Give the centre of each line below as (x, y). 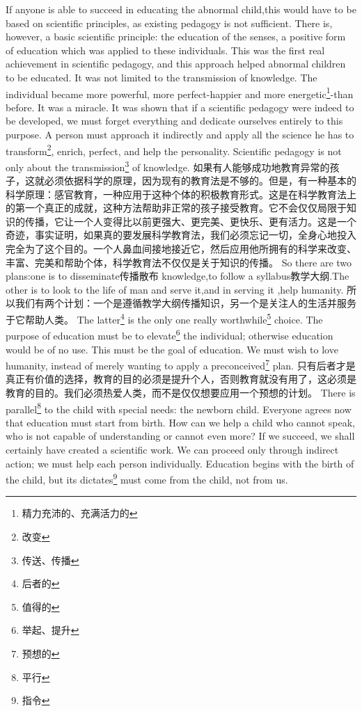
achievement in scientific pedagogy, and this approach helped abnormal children (176, 64)
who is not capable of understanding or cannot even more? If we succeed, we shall (180, 436)
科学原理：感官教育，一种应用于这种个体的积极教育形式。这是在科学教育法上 (181, 194)
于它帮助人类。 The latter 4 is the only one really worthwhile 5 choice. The (164, 318)
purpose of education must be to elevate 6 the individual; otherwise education (170, 334)
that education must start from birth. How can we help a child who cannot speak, (181, 422)
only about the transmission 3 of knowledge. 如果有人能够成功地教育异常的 (168, 166)
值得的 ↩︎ (41, 606)
